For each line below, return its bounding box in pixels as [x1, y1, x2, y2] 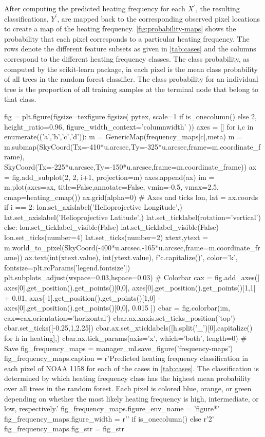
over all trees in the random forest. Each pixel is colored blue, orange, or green [4, 383, 252, 393]
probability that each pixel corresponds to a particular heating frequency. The [4, 33, 250, 44]
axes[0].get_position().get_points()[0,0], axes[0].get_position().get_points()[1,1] [4, 282, 256, 293]
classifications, [4, 13, 49, 24]
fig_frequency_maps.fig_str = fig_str [4, 423, 125, 434]
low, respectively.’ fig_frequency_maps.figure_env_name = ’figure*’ [4, 403, 219, 414]
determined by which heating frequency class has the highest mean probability [4, 373, 251, 384]
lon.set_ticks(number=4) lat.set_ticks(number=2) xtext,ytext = [4, 232, 209, 243]
